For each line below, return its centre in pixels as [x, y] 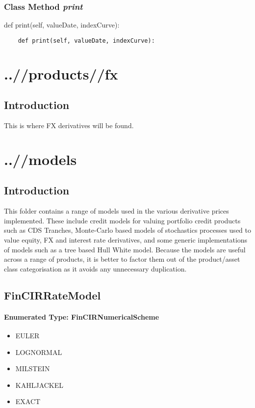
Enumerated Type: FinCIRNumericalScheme [82, 316]
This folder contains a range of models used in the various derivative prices [116, 211]
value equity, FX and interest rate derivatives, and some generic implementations [126, 240]
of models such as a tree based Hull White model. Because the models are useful [125, 249]
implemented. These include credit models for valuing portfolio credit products [122, 220]
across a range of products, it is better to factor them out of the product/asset [122, 259]
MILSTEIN [33, 368]
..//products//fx [61, 73]
